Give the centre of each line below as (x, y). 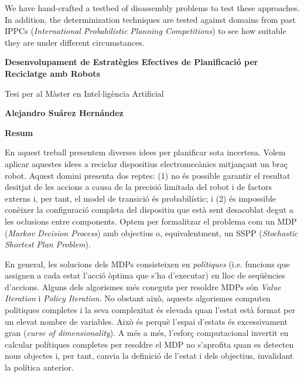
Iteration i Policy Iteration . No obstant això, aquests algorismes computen (138, 298)
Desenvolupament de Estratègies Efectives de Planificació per (131, 62)
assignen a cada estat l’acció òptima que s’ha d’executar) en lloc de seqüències (145, 275)
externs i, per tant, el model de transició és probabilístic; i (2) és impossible (141, 198)
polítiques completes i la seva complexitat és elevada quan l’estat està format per (150, 310)
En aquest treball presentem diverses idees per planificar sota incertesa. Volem (145, 152)
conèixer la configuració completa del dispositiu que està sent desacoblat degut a (149, 210)
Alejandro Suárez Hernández (64, 113)
